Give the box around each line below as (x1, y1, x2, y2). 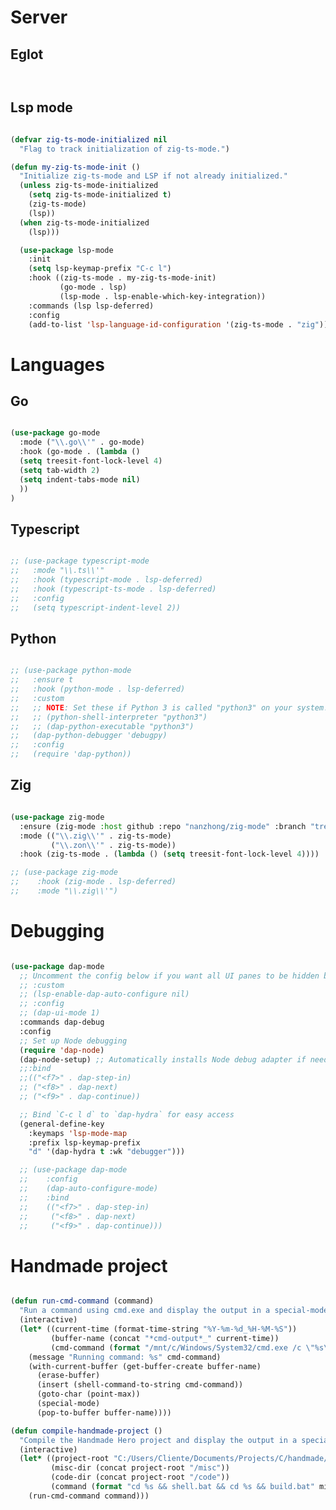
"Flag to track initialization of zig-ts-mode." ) (19, 144, 230, 154)
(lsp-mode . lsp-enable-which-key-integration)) (59, 291, 267, 301)
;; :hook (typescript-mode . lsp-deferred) (10, 575, 203, 585)
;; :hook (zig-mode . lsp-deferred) (10, 877, 177, 887)
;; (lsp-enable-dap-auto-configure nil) (19, 989, 190, 1000)
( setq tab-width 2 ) (19, 465, 101, 475)
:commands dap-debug (19, 1017, 105, 1028)
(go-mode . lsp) (59, 282, 128, 293)
